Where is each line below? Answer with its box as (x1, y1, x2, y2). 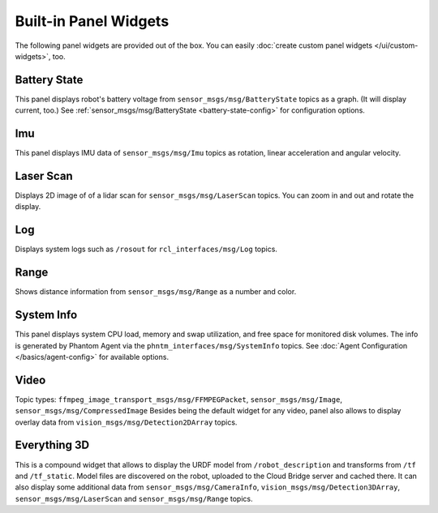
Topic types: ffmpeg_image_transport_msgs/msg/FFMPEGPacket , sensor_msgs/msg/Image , (15, 394, 342, 404)
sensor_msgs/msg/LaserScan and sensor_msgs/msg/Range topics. (15, 494, 253, 503)
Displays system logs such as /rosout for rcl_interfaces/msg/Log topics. (15, 244, 277, 254)
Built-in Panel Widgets (15, 12, 170, 30)
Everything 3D (15, 438, 89, 452)
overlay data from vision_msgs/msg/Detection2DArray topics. (15, 417, 238, 427)
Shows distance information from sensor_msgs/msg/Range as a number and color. (15, 287, 297, 297)
